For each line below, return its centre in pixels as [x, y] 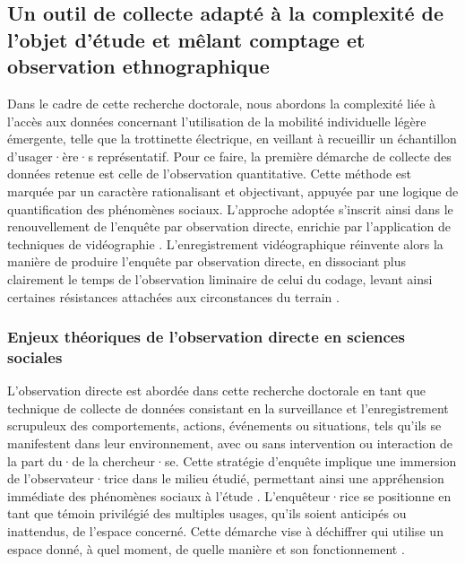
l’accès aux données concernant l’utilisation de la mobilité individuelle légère [217, 121]
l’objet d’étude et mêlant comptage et [186, 39]
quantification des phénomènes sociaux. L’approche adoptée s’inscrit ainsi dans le [230, 208]
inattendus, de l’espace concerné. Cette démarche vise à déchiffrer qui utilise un [225, 531]
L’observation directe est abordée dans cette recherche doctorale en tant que [216, 390]
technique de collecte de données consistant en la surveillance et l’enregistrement [228, 408]
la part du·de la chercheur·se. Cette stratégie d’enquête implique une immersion [232, 460]
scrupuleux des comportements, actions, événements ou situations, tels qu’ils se [224, 425]
